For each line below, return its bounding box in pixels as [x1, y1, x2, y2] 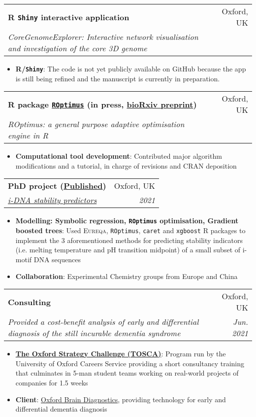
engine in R [8, 130, 49, 141]
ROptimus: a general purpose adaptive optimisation [8, 118, 185, 130]
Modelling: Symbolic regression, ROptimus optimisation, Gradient [15, 215, 239, 226]
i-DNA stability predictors [8, 194, 97, 206]
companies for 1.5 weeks [15, 377, 88, 387]
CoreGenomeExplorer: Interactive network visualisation [8, 31, 198, 42]
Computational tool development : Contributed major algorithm [15, 151, 222, 161]
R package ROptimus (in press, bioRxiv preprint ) [8, 98, 197, 110]
